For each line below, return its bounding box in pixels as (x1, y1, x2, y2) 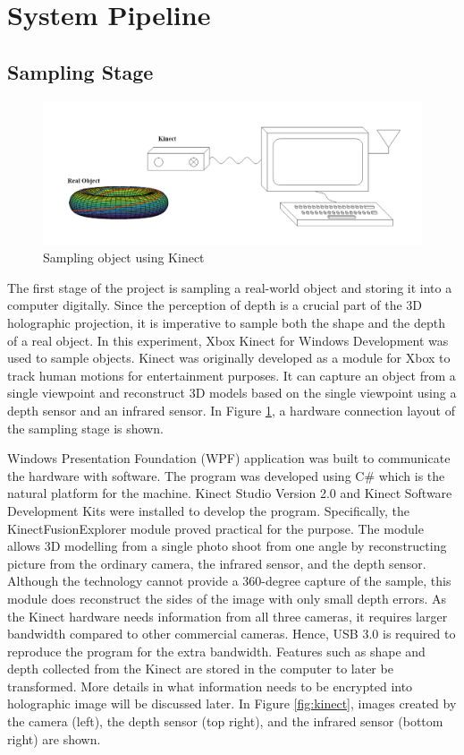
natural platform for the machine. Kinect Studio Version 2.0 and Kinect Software (7, 484, 452, 502)
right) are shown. (7, 729, 101, 748)
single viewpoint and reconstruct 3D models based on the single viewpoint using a (7, 383, 457, 402)
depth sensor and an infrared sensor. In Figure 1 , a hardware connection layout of (7, 400, 455, 419)
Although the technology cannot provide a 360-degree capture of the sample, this (7, 571, 451, 590)
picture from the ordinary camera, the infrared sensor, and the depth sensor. (7, 553, 426, 572)
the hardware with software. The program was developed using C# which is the (7, 466, 445, 485)
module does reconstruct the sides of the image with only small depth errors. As (7, 588, 447, 607)
